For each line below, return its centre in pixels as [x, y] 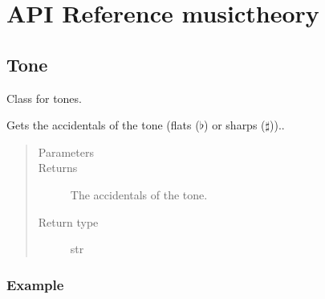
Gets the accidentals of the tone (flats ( [103, 125]
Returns [58, 168]
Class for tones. [44, 98]
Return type [68, 221]
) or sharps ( [235, 125]
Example [35, 284]
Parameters [66, 152]
